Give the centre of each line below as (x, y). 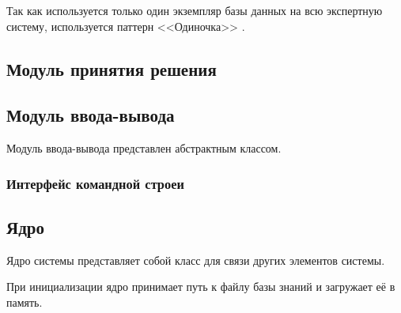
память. (25, 302)
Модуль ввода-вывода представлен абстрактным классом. (144, 148)
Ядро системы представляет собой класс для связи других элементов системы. (196, 260)
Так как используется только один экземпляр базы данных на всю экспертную (195, 10)
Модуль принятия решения (112, 68)
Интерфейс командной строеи (95, 183)
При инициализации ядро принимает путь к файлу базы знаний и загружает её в (201, 287)
